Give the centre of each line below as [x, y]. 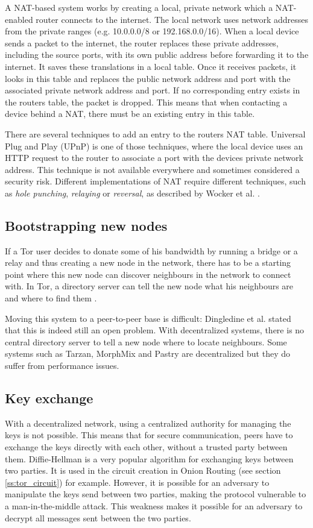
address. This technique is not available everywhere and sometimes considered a [152, 169]
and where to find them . [51, 298]
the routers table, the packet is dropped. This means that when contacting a [146, 102]
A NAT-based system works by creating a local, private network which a [139, 7]
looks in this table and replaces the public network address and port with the [148, 78]
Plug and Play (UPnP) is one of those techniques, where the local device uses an [154, 146]
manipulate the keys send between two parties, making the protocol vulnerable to [156, 494]
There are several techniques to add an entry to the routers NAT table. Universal [155, 134]
